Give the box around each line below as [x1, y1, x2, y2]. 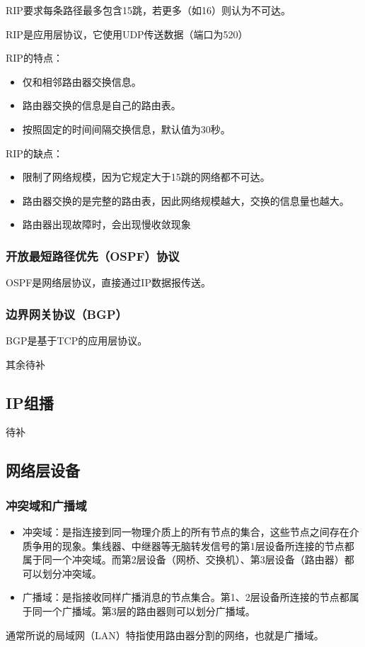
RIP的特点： [6, 50, 63, 65]
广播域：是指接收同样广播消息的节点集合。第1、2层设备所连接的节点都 [22, 590, 349, 604]
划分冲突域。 [42, 566, 102, 580]
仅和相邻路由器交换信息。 [22, 74, 141, 89]
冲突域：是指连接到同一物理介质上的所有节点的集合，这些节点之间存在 [22, 524, 349, 539]
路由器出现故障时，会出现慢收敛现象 [22, 217, 191, 232]
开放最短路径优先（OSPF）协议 [6, 247, 180, 264]
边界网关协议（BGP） [6, 305, 127, 322]
